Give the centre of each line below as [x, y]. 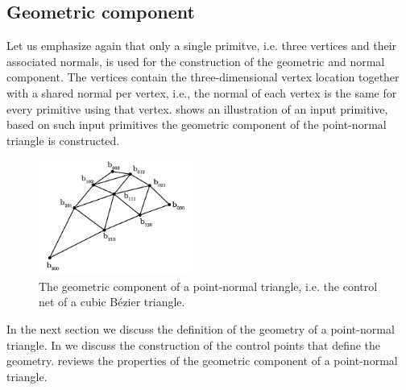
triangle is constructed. [63, 140]
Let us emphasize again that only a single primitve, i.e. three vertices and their [202, 46]
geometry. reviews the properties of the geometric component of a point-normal [202, 361]
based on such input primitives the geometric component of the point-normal [197, 124]
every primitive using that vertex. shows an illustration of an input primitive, [197, 108]
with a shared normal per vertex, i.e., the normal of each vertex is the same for [202, 92]
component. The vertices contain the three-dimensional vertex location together [203, 77]
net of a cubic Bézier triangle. [112, 302]
